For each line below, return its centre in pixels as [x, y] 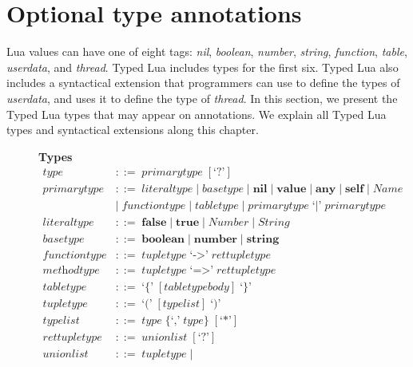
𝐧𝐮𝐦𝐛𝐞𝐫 [215, 240]
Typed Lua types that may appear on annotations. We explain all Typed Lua [197, 114]
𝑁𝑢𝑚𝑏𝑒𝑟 [228, 223]
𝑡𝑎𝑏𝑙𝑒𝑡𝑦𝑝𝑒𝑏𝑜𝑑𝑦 [197, 287]
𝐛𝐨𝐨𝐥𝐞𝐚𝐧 [163, 240]
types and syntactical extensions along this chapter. [133, 130]
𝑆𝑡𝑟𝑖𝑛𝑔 [274, 223]
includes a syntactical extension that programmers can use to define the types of [203, 83]
